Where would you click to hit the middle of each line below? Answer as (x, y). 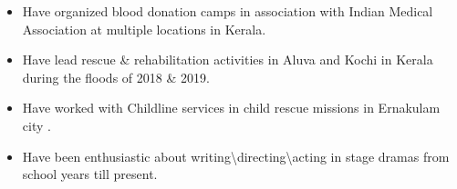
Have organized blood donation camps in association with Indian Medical (228, 11)
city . (36, 125)
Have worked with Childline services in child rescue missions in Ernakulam (231, 108)
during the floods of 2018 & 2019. (116, 77)
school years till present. (90, 174)
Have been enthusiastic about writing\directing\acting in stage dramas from (236, 156)
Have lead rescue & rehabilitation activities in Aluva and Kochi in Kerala (228, 60)
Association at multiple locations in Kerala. (144, 29)
